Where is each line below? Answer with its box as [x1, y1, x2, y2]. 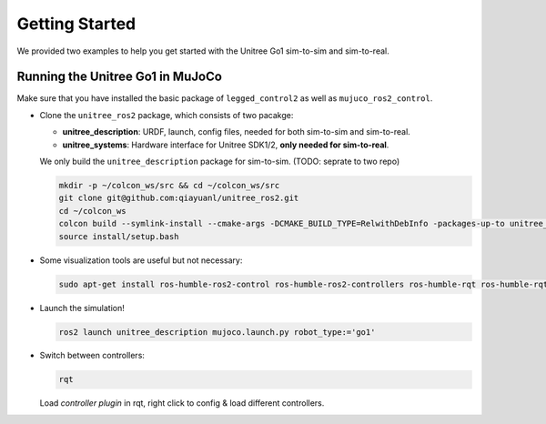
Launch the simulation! [39, 302, 125, 313]
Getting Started [16, 14, 136, 34]
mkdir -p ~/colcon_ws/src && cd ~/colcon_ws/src [58, 180, 280, 190]
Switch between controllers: [39, 350, 146, 361]
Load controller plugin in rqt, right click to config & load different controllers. [39, 398, 325, 409]
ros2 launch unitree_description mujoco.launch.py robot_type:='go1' [58, 327, 376, 337]
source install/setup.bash [58, 231, 179, 241]
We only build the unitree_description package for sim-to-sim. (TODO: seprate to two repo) [39, 156, 400, 167]
